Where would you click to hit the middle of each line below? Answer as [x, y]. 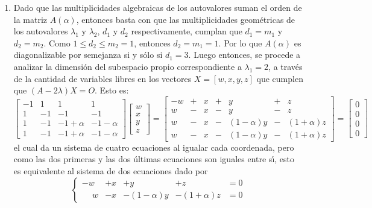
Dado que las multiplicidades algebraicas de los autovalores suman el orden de [158, 7]
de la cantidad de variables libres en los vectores [102, 78]
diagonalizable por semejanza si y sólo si [88, 55]
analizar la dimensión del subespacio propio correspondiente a [128, 66]
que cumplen [280, 78]
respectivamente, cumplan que [187, 31]
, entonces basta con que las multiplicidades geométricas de [186, 19]
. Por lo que [240, 43]
